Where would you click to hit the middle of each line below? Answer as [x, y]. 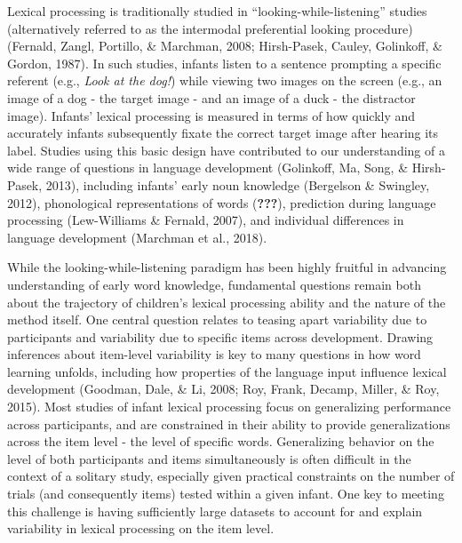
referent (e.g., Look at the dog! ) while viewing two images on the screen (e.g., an [225, 80]
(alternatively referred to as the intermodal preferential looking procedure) [210, 28]
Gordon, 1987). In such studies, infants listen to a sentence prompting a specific [224, 63]
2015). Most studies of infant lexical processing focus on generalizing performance [229, 407]
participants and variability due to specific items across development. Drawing [220, 336]
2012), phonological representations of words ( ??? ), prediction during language [222, 202]
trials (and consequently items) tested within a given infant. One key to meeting [226, 494]
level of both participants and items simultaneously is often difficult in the [209, 458]
